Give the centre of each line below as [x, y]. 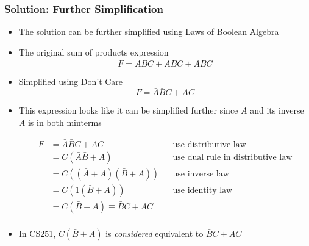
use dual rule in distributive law [233, 157]
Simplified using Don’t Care [71, 81]
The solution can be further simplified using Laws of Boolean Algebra [149, 31]
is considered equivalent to [154, 233]
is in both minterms [65, 122]
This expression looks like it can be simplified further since [128, 110]
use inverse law [201, 174]
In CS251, [37, 233]
